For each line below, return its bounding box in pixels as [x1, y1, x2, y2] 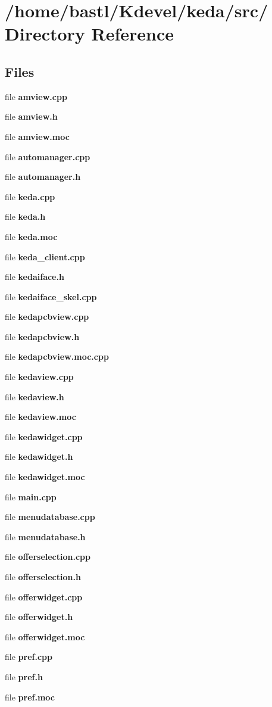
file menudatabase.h [5, 530, 86, 543]
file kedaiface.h [5, 270, 64, 283]
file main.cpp [5, 490, 57, 503]
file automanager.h [5, 170, 81, 183]
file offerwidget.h [5, 611, 73, 623]
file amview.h [5, 110, 58, 123]
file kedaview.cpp [5, 370, 74, 383]
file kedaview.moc [5, 410, 76, 423]
